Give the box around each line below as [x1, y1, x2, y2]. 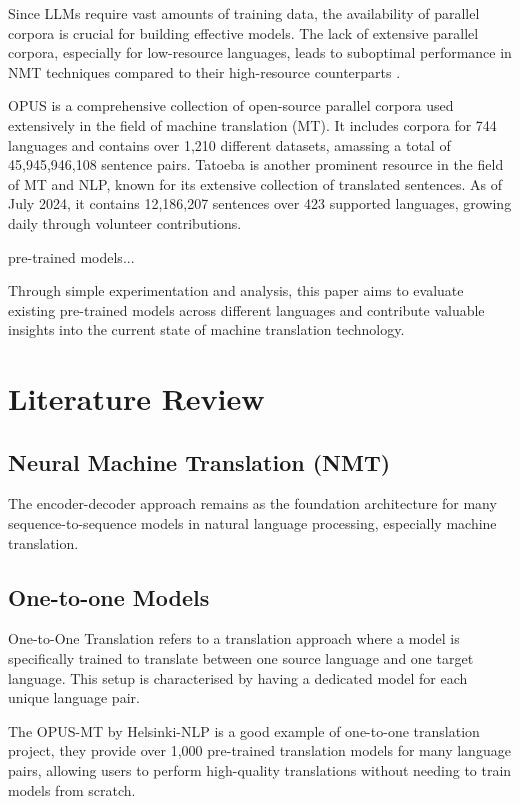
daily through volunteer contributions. [8, 212, 242, 233]
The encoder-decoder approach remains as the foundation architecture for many [8, 493, 497, 514]
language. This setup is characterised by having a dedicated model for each [8, 667, 468, 688]
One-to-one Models [8, 581, 210, 612]
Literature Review [8, 378, 265, 419]
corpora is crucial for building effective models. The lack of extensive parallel [8, 22, 479, 43]
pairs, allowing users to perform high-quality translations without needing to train [8, 760, 512, 781]
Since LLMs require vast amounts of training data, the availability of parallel [8, 3, 480, 23]
